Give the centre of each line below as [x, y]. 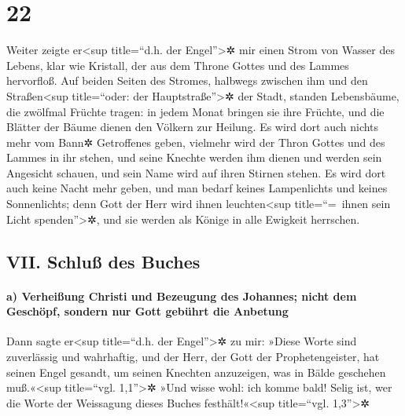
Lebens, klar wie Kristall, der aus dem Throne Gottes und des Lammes [178, 65]
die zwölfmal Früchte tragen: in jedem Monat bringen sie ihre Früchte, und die [195, 111]
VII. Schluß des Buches [103, 261]
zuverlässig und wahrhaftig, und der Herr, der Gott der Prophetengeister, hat [193, 357]
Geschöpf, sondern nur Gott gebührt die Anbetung [147, 311]
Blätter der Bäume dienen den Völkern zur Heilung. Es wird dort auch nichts [193, 127]
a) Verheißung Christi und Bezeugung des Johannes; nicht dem [182, 296]
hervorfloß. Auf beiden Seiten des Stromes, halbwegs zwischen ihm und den [187, 80]
